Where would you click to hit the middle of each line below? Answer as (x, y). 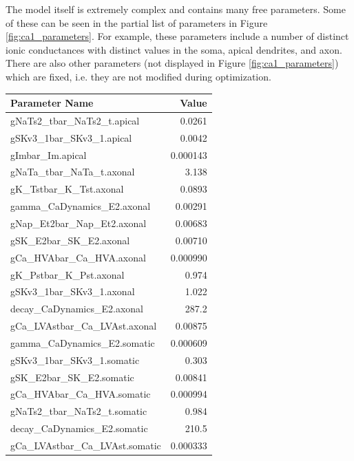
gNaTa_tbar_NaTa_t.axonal (73, 172)
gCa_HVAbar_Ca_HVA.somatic (81, 394)
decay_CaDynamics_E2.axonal (77, 309)
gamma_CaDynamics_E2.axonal (81, 206)
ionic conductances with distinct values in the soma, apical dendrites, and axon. (174, 49)
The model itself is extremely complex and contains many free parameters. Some (176, 9)
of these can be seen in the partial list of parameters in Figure (137, 22)
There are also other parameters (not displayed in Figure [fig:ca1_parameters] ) (172, 63)
